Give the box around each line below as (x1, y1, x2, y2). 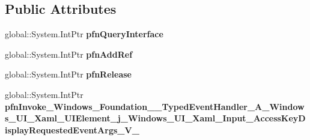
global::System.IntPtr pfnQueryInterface (5, 28, 163, 40)
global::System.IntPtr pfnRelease (5, 68, 132, 81)
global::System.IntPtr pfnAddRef (5, 47, 133, 60)
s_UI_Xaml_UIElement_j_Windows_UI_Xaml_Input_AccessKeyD (5, 112, 306, 124)
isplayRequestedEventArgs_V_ (5, 123, 139, 136)
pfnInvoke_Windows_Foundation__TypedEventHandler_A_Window (5, 100, 305, 112)
